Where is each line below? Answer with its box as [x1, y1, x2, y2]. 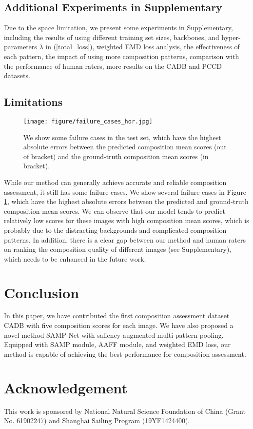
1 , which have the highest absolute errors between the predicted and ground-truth [4, 196, 249, 206]
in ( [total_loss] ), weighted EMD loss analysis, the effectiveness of [45, 41, 240, 52]
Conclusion [4, 282, 79, 302]
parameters [4, 41, 37, 52]
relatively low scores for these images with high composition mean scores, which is [4, 215, 249, 225]
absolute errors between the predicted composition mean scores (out [23, 142, 227, 152]
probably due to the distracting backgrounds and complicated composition [4, 225, 227, 235]
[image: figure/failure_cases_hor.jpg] [23, 118, 153, 125]
